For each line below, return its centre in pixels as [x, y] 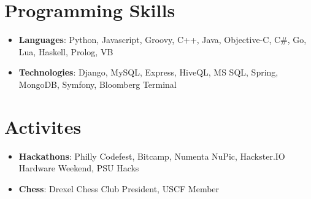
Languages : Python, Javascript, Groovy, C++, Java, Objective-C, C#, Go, [163, 40]
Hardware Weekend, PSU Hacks [79, 168]
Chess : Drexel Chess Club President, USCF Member [119, 188]
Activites [43, 126]
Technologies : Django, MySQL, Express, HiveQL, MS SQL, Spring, [148, 72]
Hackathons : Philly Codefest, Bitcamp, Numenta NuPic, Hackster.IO [152, 156]
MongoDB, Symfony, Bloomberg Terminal [98, 84]
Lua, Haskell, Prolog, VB [66, 51]
